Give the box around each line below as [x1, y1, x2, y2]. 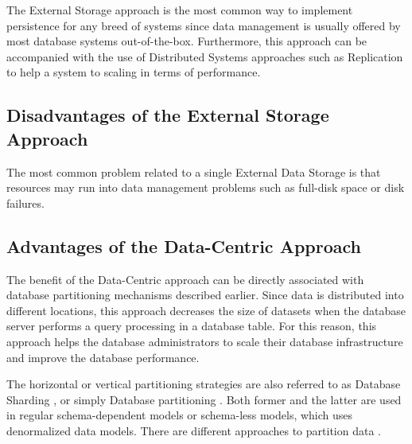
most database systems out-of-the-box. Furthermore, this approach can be [6, 33, 367, 49]
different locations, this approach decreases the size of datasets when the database [6, 302, 406, 318]
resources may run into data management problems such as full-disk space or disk [6, 179, 405, 196]
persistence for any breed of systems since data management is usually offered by [6, 17, 401, 33]
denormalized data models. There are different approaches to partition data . [6, 422, 381, 438]
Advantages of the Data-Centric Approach [6, 233, 361, 258]
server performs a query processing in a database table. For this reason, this [6, 317, 377, 334]
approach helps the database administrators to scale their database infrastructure [6, 333, 403, 349]
